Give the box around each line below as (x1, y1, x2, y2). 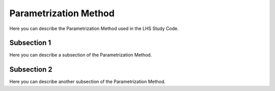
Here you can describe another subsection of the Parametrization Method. (9, 79, 166, 85)
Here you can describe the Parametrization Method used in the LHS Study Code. (9, 25, 179, 32)
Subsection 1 (9, 39, 51, 47)
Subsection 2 (9, 65, 53, 74)
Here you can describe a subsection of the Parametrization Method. (9, 52, 152, 58)
